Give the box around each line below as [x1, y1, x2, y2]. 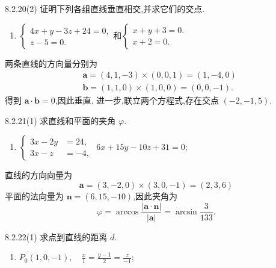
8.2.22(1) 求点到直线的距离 [5, 230, 108, 243]
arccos [116, 208, 139, 217]
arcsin [175, 208, 197, 217]
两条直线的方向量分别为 [5, 57, 97, 69]
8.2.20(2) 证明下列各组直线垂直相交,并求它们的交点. [5, 2, 205, 14]
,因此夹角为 [133, 190, 178, 202]
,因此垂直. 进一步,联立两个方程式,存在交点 [55, 94, 219, 107]
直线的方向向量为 [5, 169, 72, 181]
